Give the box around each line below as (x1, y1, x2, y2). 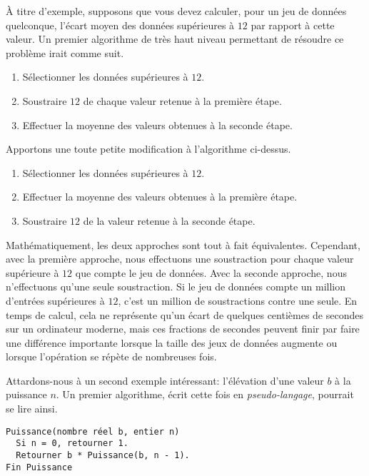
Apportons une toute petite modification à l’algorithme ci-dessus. (6, 141, 291, 156)
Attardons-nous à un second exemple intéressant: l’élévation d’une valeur (6, 373, 324, 388)
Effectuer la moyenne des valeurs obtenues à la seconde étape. (22, 117, 293, 132)
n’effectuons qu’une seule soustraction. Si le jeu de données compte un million (6, 279, 346, 294)
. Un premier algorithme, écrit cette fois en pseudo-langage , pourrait (56, 387, 354, 402)
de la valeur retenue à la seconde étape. (83, 213, 256, 228)
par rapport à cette (251, 17, 335, 32)
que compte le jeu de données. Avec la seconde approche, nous (75, 265, 347, 280)
